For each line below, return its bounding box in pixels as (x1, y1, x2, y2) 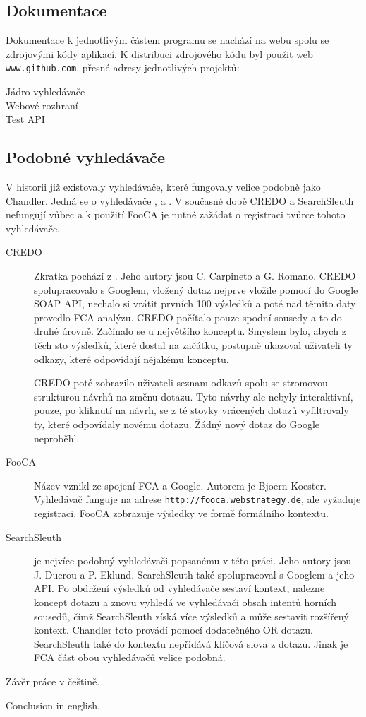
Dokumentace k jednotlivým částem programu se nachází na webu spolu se (6, 32, 329, 47)
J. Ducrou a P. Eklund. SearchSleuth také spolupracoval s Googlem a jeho (34, 567, 355, 581)
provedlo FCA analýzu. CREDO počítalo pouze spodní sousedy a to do (34, 309, 342, 324)
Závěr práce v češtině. (6, 673, 100, 688)
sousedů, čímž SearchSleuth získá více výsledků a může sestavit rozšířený (34, 608, 349, 623)
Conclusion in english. (6, 697, 100, 712)
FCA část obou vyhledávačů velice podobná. (34, 650, 226, 665)
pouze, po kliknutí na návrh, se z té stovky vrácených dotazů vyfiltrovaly (34, 403, 349, 417)
